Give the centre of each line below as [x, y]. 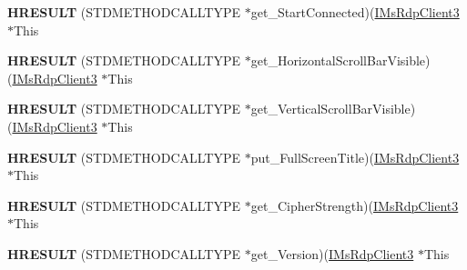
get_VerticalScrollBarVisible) [333, 109]
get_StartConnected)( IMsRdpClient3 [355, 12]
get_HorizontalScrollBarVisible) [340, 60]
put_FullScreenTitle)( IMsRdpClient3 [355, 157]
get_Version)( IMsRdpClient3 [332, 253]
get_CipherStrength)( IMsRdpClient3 [355, 205]
